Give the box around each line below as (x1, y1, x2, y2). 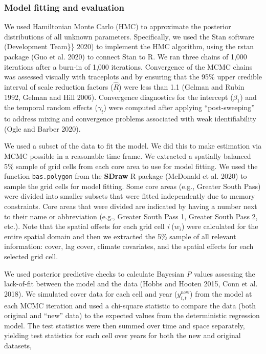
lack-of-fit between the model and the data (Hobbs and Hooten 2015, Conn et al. (4, 278, 258, 289)
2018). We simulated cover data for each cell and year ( (4, 288, 178, 299)
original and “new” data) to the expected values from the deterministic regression (4, 310, 260, 321)
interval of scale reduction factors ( (4, 81, 114, 92)
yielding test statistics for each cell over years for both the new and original (4, 330, 241, 341)
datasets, (4, 340, 32, 350)
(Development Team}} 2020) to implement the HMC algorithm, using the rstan (4, 41, 254, 52)
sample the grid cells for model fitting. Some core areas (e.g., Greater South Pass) (4, 180, 261, 191)
